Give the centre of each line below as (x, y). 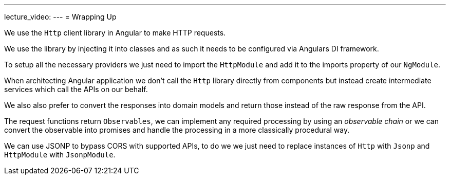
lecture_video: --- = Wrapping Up (60, 17)
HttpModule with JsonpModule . (60, 155)
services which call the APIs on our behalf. (76, 89)
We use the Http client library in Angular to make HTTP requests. (115, 33)
